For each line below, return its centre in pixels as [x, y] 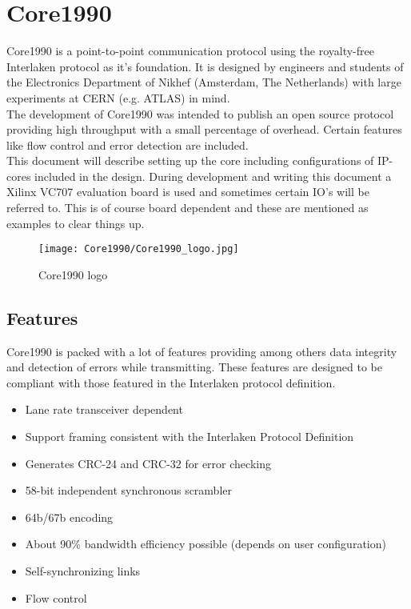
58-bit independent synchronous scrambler [128, 490]
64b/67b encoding [69, 517]
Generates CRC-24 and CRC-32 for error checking [148, 463]
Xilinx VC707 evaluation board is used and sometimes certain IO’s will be [188, 192]
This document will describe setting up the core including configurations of [190, 160]
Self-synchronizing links [83, 571]
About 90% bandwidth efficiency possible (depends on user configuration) [205, 544]
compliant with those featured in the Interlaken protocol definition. [171, 382]
